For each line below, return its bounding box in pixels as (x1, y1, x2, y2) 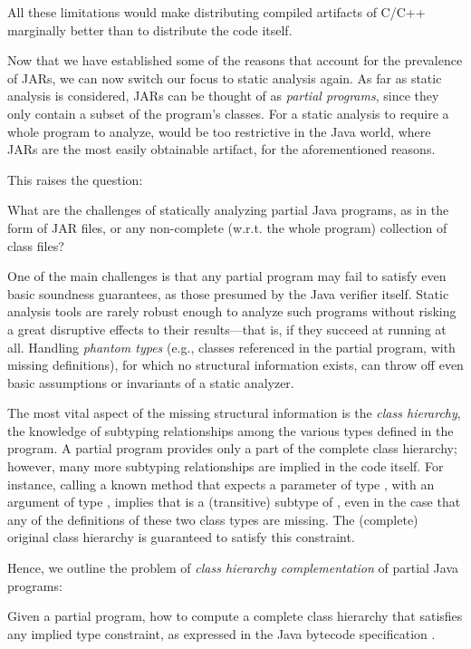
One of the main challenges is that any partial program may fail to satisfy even (7, 266, 447, 286)
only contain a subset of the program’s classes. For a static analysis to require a (7, 103, 449, 122)
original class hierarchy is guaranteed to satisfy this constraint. (7, 528, 355, 547)
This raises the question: (7, 170, 143, 189)
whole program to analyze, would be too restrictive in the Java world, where (7, 121, 431, 140)
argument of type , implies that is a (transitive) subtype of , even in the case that (7, 492, 461, 511)
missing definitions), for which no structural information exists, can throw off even (7, 355, 464, 374)
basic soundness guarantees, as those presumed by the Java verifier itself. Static (7, 284, 449, 303)
